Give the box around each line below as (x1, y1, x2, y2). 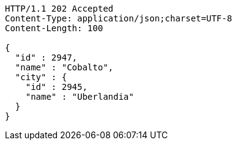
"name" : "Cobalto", (15, 62, 114, 72)
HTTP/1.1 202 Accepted (5, 4, 114, 13)
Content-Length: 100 (5, 23, 103, 33)
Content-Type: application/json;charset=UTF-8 (5, 13, 232, 23)
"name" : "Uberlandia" (25, 92, 134, 102)
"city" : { (15, 72, 67, 82)
